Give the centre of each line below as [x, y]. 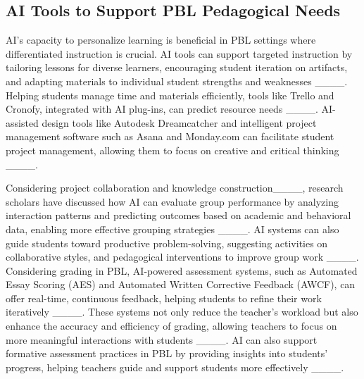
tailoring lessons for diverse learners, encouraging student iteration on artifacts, [177, 67]
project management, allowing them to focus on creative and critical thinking [172, 150]
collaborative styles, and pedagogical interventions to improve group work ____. [182, 257]
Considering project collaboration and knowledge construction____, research [175, 188]
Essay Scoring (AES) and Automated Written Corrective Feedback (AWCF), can [181, 284]
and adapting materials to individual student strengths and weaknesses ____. [177, 81]
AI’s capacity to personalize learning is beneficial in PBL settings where [161, 40]
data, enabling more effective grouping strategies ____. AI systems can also [172, 229]
